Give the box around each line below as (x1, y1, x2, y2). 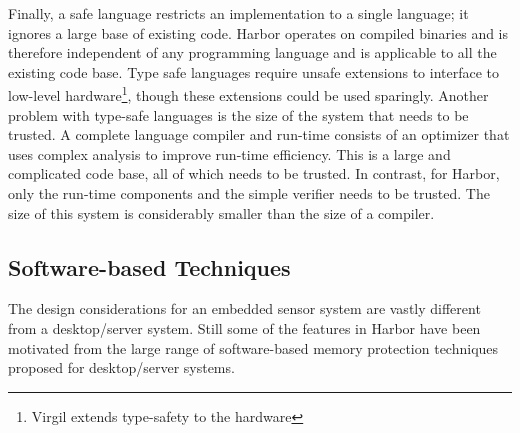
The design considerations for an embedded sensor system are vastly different (8, 298, 481, 319)
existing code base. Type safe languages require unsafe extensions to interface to (8, 61, 500, 82)
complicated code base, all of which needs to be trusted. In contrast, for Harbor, (8, 163, 500, 184)
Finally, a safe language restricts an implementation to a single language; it (8, 3, 469, 23)
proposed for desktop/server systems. (8, 357, 235, 378)
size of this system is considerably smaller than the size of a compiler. (8, 202, 435, 223)
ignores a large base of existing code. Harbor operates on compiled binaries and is (8, 22, 509, 43)
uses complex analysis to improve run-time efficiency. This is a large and (8, 143, 451, 164)
